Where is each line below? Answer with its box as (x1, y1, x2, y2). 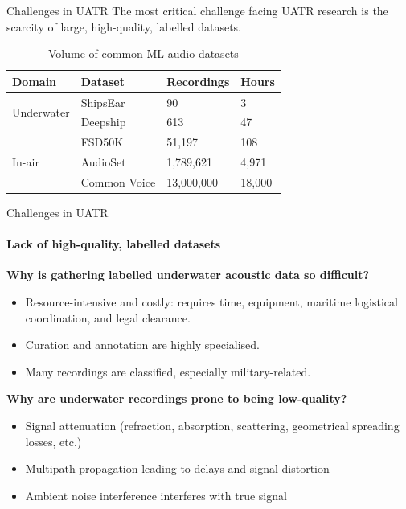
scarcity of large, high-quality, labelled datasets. (6, 18, 241, 35)
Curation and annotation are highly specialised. (25, 336, 260, 353)
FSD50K (80, 133, 124, 150)
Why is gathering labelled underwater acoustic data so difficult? (6, 266, 370, 283)
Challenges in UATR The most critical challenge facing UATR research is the (6, 2, 388, 18)
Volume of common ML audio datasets (48, 45, 239, 62)
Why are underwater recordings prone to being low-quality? (6, 390, 347, 407)
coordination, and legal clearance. (25, 309, 191, 326)
